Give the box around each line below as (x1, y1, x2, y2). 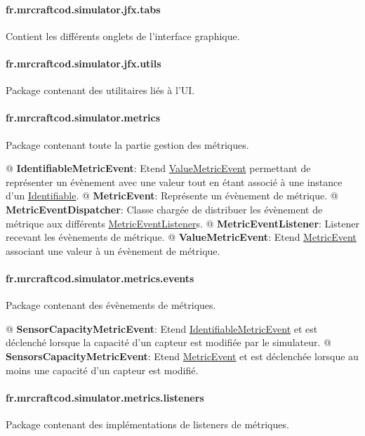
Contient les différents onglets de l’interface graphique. (6, 28, 240, 43)
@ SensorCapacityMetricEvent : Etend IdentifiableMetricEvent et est (6, 321, 318, 336)
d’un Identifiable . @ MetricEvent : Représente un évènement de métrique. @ (6, 188, 338, 203)
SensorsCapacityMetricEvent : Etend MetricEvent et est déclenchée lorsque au (6, 348, 359, 363)
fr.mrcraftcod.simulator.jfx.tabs (6, 1, 161, 16)
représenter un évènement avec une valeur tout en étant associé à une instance (6, 174, 343, 189)
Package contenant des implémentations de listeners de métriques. (6, 416, 289, 431)
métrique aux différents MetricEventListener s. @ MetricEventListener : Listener (6, 216, 359, 230)
